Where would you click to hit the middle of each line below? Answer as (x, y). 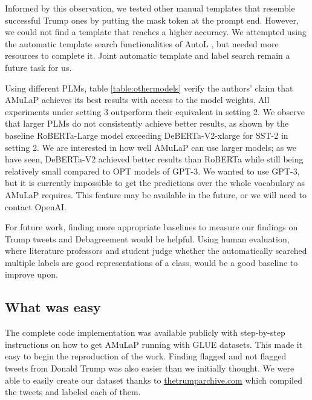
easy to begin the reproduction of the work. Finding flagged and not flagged (146, 356)
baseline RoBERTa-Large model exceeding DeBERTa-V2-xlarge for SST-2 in (147, 135)
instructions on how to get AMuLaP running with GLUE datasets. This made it (154, 344)
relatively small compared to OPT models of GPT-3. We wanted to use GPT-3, (152, 171)
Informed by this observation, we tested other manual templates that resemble (150, 8)
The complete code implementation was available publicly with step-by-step (145, 332)
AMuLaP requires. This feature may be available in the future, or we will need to (156, 194)
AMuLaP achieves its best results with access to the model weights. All (137, 100)
